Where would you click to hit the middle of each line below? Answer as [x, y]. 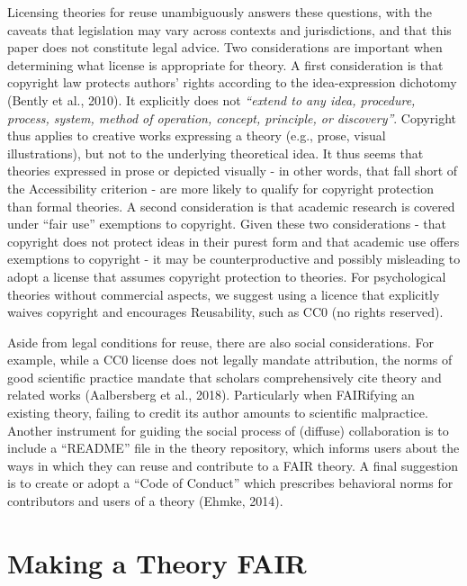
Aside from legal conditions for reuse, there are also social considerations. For [220, 342]
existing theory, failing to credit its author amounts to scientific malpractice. [218, 413]
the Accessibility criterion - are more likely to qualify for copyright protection [221, 188]
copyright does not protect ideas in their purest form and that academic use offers [233, 241]
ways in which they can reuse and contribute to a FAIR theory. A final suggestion [233, 465]
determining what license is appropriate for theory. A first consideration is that [225, 64]
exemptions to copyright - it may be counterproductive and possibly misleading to [234, 259]
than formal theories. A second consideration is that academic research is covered [231, 206]
